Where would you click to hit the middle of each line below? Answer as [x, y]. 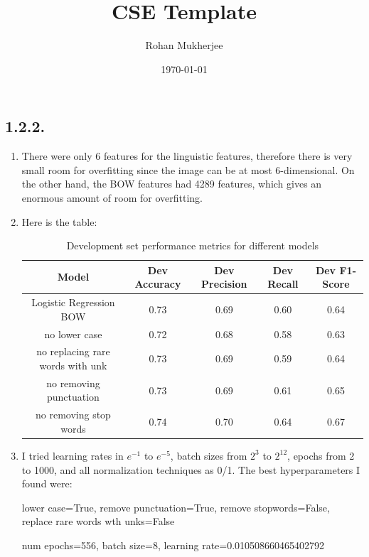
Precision [224, 284]
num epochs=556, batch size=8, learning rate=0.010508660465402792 [173, 545]
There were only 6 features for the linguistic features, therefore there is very [187, 156]
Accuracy [158, 284]
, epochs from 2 [321, 455]
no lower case [73, 334]
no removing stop [73, 415]
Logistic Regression [73, 302]
